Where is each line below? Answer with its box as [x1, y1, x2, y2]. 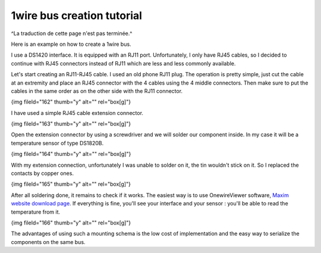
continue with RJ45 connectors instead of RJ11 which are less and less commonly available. [11, 60, 236, 67]
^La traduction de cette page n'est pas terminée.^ [11, 30, 133, 37]
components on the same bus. [11, 238, 86, 245]
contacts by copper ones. [11, 170, 74, 177]
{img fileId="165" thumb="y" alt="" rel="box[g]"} [11, 180, 131, 188]
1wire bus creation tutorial [11, 9, 143, 22]
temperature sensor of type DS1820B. [11, 139, 104, 146]
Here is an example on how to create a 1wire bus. [11, 40, 131, 48]
